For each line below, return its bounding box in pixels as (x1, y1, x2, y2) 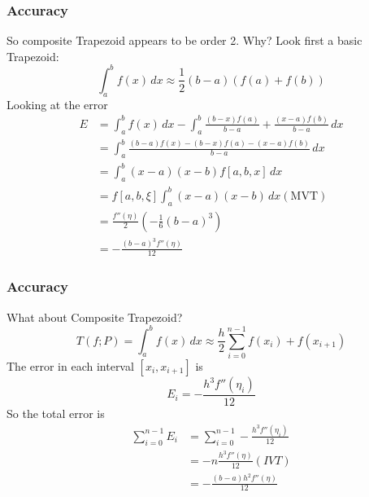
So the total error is (7, 405, 105, 422)
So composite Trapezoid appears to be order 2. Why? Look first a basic (7, 32, 362, 49)
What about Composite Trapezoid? (7, 308, 183, 325)
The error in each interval (7, 358, 134, 375)
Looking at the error (7, 95, 108, 112)
